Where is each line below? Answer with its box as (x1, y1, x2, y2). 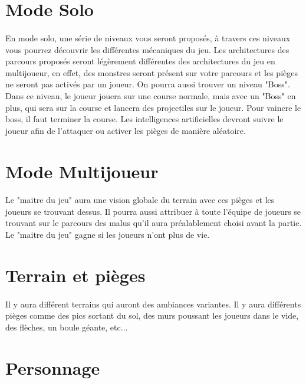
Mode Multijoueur (5, 159, 159, 183)
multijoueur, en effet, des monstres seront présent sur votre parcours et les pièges (5, 66, 298, 78)
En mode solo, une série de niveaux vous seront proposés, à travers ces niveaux (5, 31, 291, 44)
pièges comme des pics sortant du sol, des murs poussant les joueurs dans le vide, (5, 309, 299, 322)
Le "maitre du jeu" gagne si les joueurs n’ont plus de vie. (5, 228, 210, 241)
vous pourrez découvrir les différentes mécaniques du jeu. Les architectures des (5, 43, 289, 55)
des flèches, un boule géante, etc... (5, 320, 128, 333)
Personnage (5, 355, 100, 379)
